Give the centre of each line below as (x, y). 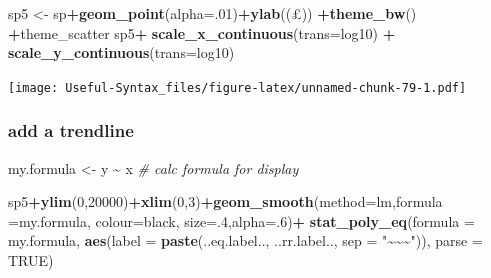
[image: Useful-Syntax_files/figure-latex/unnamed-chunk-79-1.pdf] (237, 87)
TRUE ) (31, 260)
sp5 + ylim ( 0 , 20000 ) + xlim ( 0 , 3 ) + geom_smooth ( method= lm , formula (225, 201)
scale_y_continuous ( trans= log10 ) (121, 52)
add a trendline (71, 130)
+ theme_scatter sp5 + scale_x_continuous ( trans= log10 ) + (202, 32)
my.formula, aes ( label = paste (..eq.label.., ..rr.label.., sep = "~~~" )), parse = (245, 240)
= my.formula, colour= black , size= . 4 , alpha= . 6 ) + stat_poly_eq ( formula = (241, 220)
